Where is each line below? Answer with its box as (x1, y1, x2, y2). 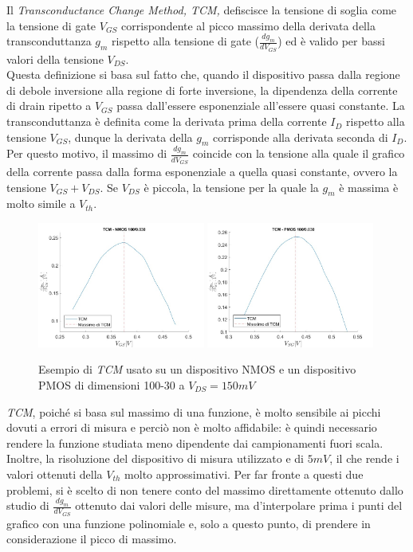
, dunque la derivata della (68, 128, 193, 145)
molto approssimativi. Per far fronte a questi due (124, 465, 364, 482)
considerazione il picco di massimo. (6, 530, 177, 547)
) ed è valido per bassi (277, 33, 385, 49)
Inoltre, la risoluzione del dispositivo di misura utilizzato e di (6, 450, 305, 467)
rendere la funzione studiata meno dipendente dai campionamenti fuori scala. (6, 434, 383, 451)
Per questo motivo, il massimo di (6, 145, 167, 162)
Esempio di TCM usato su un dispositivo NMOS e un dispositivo (38, 361, 356, 378)
